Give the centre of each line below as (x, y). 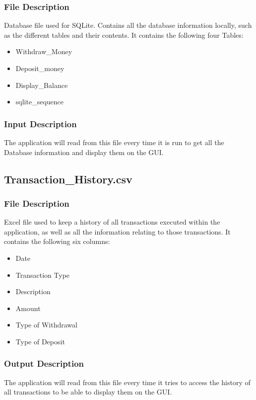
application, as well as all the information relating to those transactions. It (117, 231)
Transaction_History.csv (68, 179)
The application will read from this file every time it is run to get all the (114, 142)
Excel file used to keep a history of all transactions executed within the (112, 222)
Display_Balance (42, 85)
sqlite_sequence (39, 102)
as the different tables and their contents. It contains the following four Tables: (124, 35)
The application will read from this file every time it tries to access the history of (127, 382)
